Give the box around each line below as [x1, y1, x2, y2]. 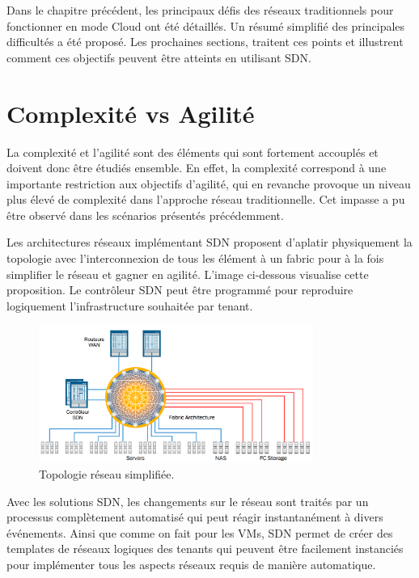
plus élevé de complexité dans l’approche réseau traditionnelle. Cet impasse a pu [6, 191, 405, 208]
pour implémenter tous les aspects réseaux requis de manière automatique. [6, 555, 376, 572]
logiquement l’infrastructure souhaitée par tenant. [6, 297, 253, 314]
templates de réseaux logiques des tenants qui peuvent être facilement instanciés [6, 540, 404, 557]
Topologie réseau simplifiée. [39, 465, 175, 482]
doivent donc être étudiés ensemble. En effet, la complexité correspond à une [6, 159, 387, 176]
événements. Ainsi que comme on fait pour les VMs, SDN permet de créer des [6, 524, 393, 541]
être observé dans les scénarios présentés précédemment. [6, 206, 284, 223]
